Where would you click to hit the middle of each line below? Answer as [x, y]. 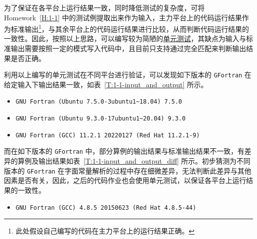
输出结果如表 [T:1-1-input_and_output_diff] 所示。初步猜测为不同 [144, 161]
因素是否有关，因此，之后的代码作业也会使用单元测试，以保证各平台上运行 [125, 180]
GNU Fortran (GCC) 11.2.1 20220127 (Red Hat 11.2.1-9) [108, 135]
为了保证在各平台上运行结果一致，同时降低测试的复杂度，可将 [104, 7]
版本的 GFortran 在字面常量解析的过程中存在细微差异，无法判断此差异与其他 [128, 170]
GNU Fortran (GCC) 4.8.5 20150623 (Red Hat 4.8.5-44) [106, 208]
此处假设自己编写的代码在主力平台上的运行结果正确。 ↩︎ [105, 231]
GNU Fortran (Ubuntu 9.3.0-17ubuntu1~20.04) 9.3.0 [101, 119]
